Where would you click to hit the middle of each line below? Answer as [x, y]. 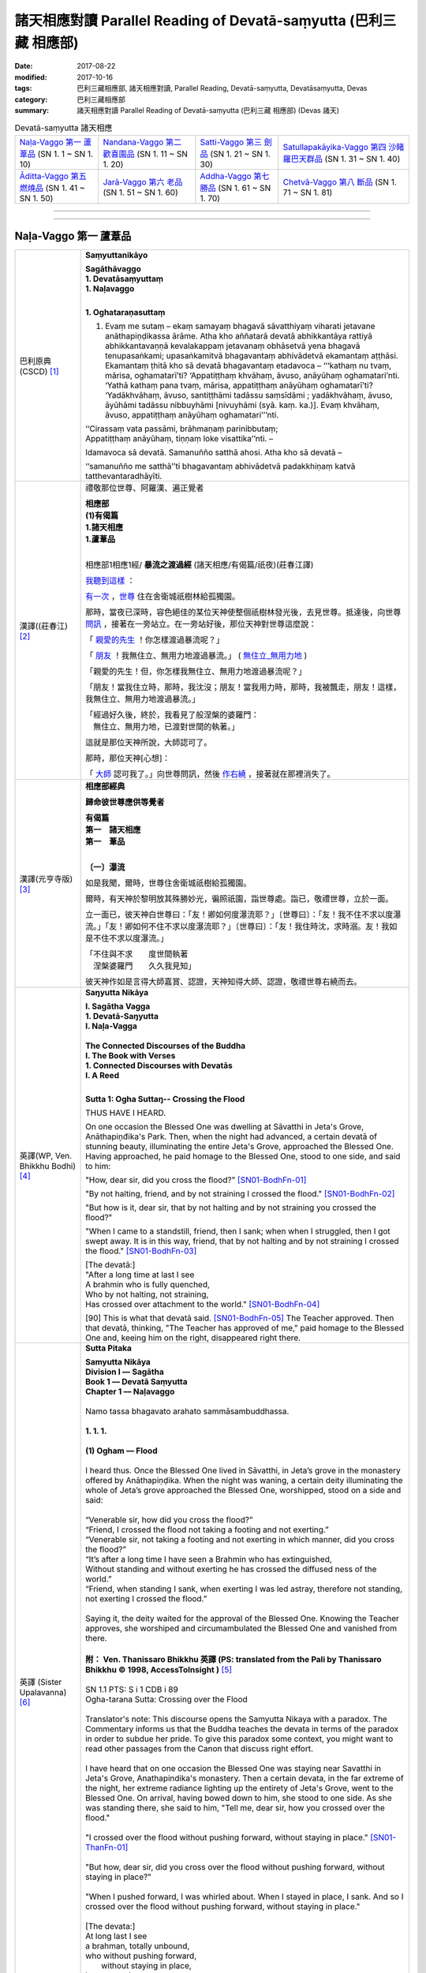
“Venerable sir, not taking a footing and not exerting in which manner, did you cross [240, 1540]
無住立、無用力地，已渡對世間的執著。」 [166, 727]
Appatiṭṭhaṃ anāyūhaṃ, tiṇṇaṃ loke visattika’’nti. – [179, 439]
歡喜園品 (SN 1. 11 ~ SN [146, 154]
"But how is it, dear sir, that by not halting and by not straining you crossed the [231, 1207]
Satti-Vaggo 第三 [231, 142]
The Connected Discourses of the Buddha [166, 1046]
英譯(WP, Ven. [46, 1156]
